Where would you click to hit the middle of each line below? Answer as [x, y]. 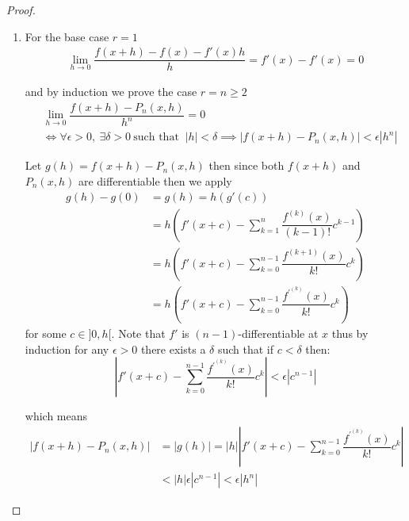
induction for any [67, 349]
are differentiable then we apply [155, 180]
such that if [246, 349]
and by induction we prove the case [111, 92]
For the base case [67, 36]
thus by [350, 333]
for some [46, 333]
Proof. [21, 10]
